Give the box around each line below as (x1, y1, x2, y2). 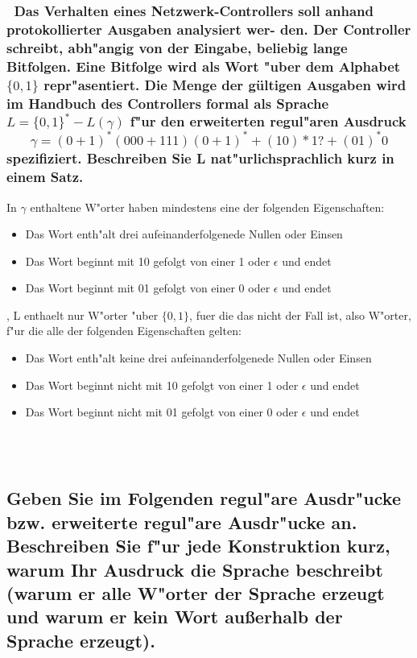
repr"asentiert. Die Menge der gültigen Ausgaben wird (43, 74, 407, 94)
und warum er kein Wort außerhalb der (6, 604, 343, 629)
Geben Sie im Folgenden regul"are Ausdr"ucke (6, 486, 401, 511)
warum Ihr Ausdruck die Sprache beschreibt (6, 557, 383, 581)
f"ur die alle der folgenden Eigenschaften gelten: (6, 322, 242, 339)
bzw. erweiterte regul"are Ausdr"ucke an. (6, 509, 357, 534)
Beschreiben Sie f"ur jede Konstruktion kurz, (6, 533, 390, 558)
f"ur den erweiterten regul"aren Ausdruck (130, 111, 407, 131)
